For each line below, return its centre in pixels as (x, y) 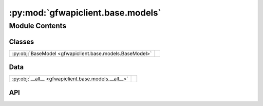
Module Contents (38, 26)
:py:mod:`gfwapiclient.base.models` (85, 13)
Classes (21, 42)
